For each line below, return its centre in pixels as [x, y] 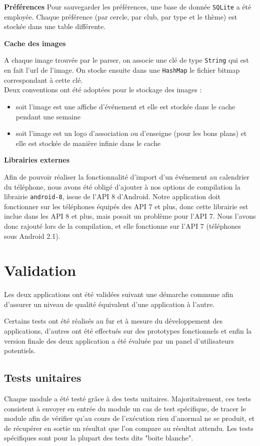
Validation [40, 270]
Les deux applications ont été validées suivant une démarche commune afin [119, 294]
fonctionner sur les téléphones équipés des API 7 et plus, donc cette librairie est [126, 206]
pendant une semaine [48, 116]
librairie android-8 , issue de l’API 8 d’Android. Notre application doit [112, 196]
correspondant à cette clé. [43, 80]
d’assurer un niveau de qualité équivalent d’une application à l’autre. [109, 304]
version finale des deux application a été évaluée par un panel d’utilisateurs [119, 340]
